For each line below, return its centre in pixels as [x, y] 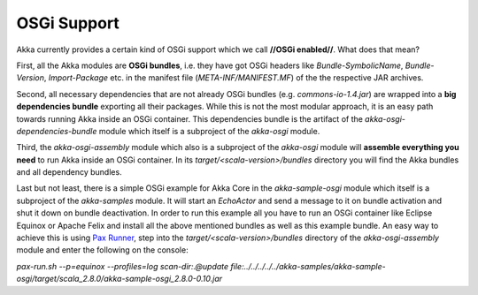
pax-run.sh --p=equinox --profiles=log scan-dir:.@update [123, 266]
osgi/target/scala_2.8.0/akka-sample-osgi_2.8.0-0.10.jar [119, 279]
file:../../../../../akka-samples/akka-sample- [308, 266]
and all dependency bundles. [69, 172]
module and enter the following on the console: [103, 250]
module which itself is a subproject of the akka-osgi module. [209, 131]
